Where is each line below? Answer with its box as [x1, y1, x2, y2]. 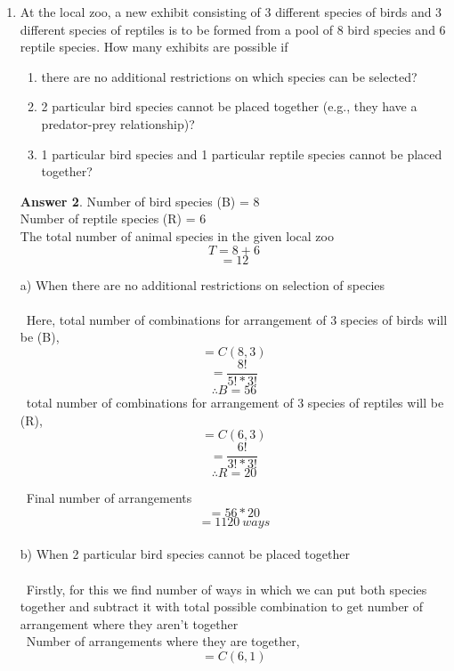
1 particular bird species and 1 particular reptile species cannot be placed [41, 144, 442, 163]
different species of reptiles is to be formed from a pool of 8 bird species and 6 [20, 20, 446, 38]
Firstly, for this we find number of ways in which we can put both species [26, 579, 427, 598]
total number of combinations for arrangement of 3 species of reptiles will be [26, 392, 444, 411]
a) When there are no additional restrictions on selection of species [20, 275, 385, 294]
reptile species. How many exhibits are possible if [20, 37, 288, 56]
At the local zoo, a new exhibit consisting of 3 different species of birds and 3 [20, 3, 442, 20]
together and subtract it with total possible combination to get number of [20, 597, 424, 616]
